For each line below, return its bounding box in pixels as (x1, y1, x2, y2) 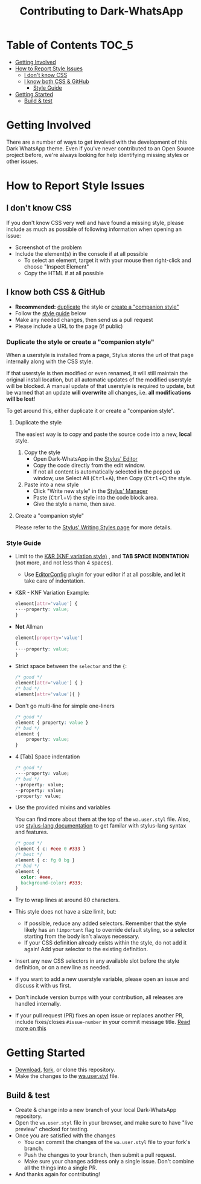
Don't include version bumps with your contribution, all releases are (14, 994, 183, 1001)
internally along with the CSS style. (6, 358, 94, 365)
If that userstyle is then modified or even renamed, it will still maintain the (6, 369, 188, 376)
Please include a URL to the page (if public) (14, 323, 123, 330)
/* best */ (14, 852, 43, 858)
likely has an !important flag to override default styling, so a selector (24, 926, 195, 934)
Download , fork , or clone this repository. (14, 1066, 116, 1074)
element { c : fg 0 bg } (14, 857, 75, 863)
